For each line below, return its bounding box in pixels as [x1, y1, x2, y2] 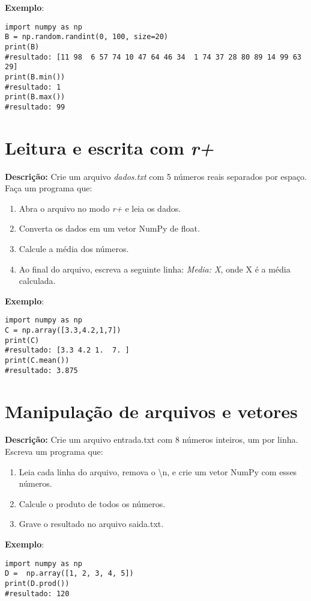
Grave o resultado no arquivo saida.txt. [19, 517, 164, 530]
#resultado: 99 [5, 102, 65, 111]
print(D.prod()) [5, 579, 70, 588]
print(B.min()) [5, 72, 65, 81]
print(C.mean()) [5, 356, 70, 365]
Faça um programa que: [5, 182, 92, 194]
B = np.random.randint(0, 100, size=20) [5, 32, 169, 42]
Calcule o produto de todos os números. [19, 497, 166, 510]
